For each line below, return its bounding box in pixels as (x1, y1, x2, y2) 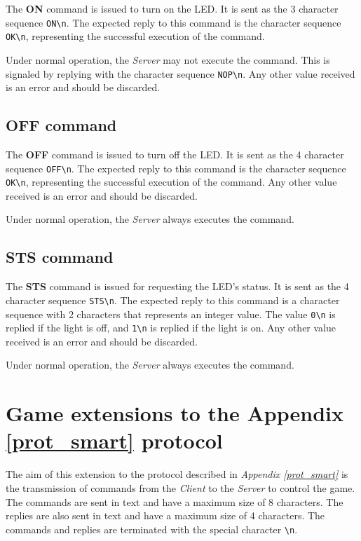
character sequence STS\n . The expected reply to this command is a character (6, 292, 340, 307)
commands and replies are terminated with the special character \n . (6, 521, 298, 536)
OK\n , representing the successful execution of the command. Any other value (6, 174, 337, 189)
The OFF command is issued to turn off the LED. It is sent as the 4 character (6, 146, 344, 161)
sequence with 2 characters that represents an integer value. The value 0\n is (6, 306, 336, 321)
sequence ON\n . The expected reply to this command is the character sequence (6, 15, 341, 29)
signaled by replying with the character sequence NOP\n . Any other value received (6, 66, 355, 81)
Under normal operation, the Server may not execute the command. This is (6, 52, 330, 67)
